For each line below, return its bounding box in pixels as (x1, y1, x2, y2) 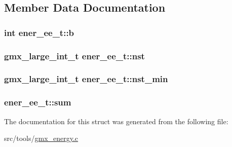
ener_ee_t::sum (4, 96, 71, 108)
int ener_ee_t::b (4, 26, 74, 39)
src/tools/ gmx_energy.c (4, 133, 79, 143)
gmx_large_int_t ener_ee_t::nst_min (4, 72, 168, 85)
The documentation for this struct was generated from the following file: (4, 116, 228, 126)
